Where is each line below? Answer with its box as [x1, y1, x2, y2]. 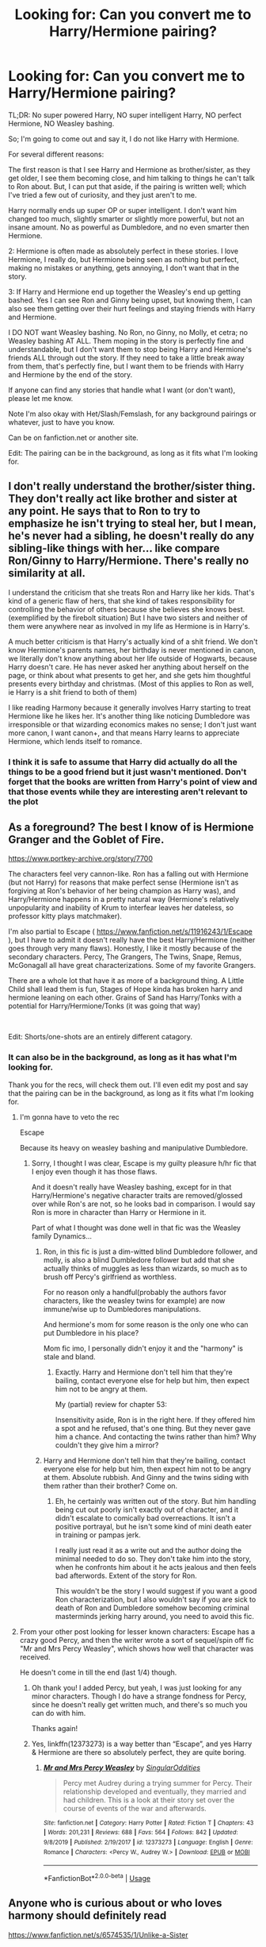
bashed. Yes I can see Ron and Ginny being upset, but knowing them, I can [8, 295, 253, 305]
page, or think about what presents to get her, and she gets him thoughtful [8, 670, 251, 680]
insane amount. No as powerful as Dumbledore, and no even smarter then [8, 222, 249, 232]
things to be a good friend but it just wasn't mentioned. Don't [8, 766, 247, 777]
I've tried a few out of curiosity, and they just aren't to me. [8, 190, 197, 199]
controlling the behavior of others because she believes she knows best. [8, 604, 245, 614]
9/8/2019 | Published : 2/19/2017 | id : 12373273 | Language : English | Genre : [43, 1838, 253, 1847]
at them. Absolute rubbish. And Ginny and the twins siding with [43, 1472, 249, 1482]
